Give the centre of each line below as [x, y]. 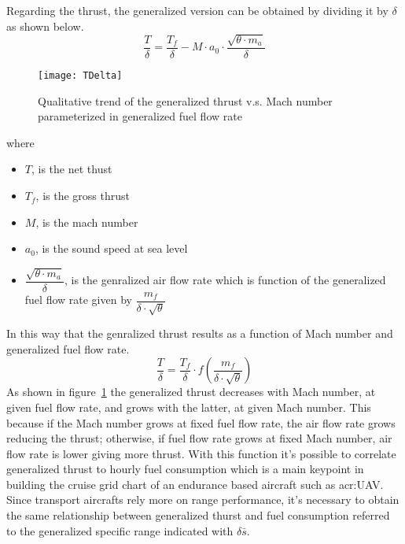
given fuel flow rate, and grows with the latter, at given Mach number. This [189, 407]
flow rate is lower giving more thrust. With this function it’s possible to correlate [201, 453]
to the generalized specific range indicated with [120, 530]
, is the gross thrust [83, 196]
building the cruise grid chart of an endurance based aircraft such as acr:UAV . [195, 484]
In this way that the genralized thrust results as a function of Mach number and [200, 333]
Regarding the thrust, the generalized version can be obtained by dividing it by [197, 10]
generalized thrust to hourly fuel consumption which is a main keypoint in [185, 469]
